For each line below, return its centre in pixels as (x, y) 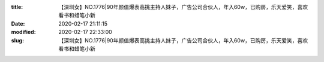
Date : (18, 23)
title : (17, 7)
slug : (17, 40)
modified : (23, 32)
